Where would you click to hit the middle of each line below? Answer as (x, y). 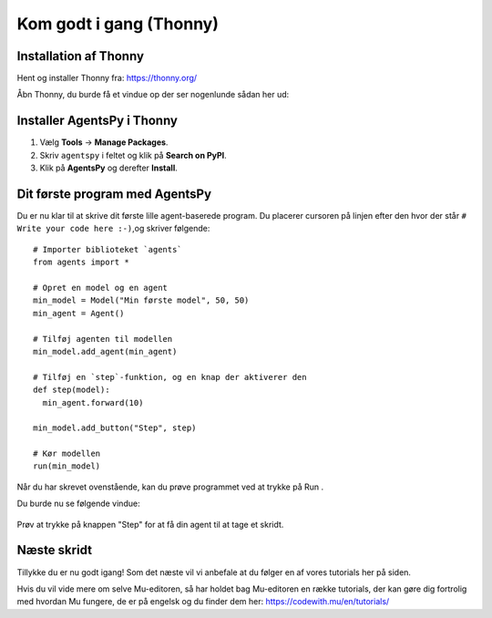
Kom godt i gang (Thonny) (118, 24)
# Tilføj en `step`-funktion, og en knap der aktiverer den (170, 377)
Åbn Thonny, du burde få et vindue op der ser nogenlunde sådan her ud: (153, 95)
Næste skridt (55, 550)
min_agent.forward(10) (93, 402)
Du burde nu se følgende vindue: (78, 504)
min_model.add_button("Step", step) (115, 428)
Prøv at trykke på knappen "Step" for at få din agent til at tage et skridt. (150, 524)
